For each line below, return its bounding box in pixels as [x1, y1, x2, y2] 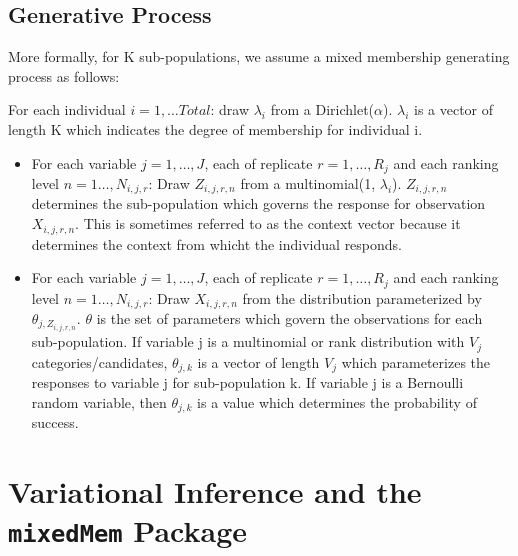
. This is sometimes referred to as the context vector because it [75, 213, 461, 234]
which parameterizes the [341, 351, 491, 372]
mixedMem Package [8, 510, 248, 551]
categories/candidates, [31, 351, 168, 372]
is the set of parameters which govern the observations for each [96, 308, 483, 329]
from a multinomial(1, [240, 173, 376, 194]
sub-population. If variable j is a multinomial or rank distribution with [31, 331, 465, 352]
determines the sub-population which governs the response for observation [31, 193, 486, 214]
